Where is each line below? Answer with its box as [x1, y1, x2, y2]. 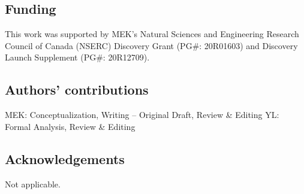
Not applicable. [5, 177, 61, 190]
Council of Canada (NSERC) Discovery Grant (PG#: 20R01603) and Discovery [5, 39, 298, 51]
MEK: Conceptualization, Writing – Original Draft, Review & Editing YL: [5, 108, 279, 121]
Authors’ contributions [5, 80, 149, 99]
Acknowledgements [5, 149, 125, 168]
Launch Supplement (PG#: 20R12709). [5, 51, 150, 63]
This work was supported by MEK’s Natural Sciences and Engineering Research [5, 28, 299, 40]
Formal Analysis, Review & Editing [5, 120, 136, 132]
